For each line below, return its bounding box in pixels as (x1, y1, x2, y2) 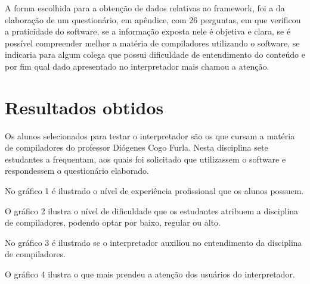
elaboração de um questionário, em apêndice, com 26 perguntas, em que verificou (5, 13, 301, 26)
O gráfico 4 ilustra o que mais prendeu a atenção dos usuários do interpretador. (5, 268, 295, 280)
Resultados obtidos (5, 95, 164, 119)
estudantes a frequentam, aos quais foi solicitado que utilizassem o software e (5, 152, 286, 165)
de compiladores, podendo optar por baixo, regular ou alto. (5, 216, 221, 229)
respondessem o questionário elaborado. (5, 164, 149, 177)
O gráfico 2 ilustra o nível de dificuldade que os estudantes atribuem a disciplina (5, 204, 299, 217)
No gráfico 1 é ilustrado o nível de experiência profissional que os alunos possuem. (5, 185, 304, 197)
